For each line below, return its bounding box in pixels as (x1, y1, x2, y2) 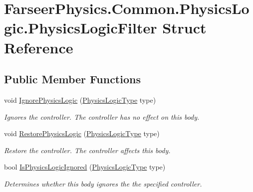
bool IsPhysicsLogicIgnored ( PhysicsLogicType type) (4, 162, 166, 172)
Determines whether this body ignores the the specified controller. (4, 178, 202, 189)
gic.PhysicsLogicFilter (4, 17, 157, 38)
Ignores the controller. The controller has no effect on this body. (4, 111, 200, 122)
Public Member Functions (4, 71, 141, 87)
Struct (162, 17, 207, 38)
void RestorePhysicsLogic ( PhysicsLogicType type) (4, 128, 160, 139)
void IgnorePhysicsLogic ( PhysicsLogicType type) (4, 94, 156, 105)
